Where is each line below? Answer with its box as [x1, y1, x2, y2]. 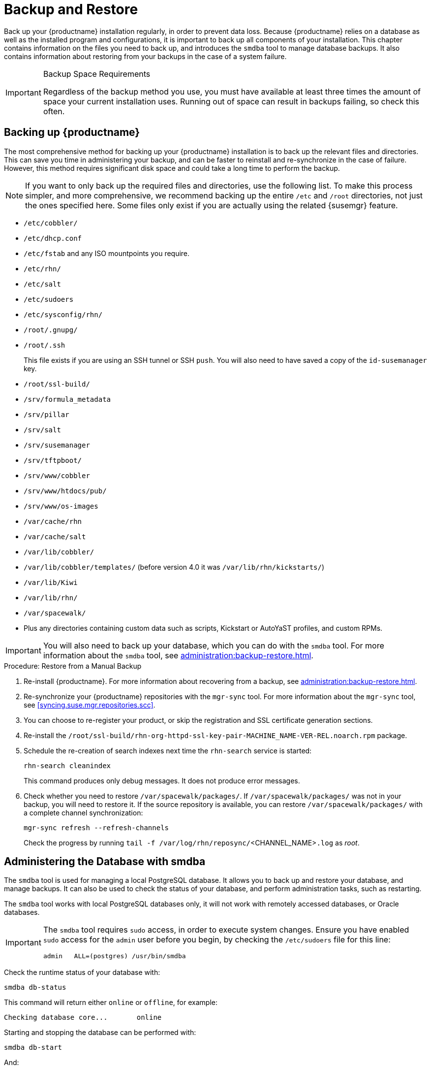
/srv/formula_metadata [24, 395, 111, 403]
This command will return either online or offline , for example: [4, 998, 217, 1007]
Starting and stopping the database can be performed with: [4, 1028, 196, 1037]
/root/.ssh [24, 341, 65, 349]
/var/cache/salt [24, 532, 86, 541]
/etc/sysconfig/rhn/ [24, 310, 103, 319]
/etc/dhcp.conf [24, 234, 82, 242]
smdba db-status [4, 983, 66, 992]
